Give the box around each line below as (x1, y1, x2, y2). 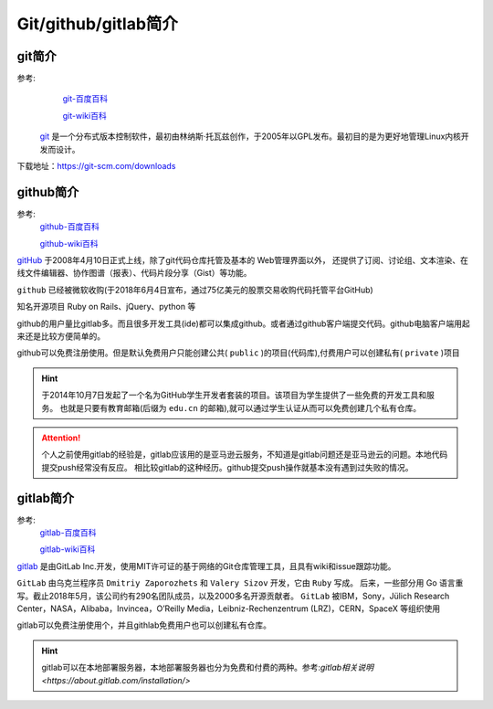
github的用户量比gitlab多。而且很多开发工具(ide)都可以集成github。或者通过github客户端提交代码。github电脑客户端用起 (16, 318, 470, 329)
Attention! (41, 432, 81, 443)
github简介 (16, 184, 79, 200)
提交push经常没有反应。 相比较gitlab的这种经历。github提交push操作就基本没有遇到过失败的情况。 (41, 461, 414, 472)
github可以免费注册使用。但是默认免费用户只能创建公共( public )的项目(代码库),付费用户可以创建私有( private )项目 (16, 347, 460, 358)
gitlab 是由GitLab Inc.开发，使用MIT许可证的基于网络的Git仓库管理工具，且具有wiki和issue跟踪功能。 (16, 560, 396, 571)
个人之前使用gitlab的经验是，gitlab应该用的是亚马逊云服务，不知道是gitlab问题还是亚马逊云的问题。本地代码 (41, 449, 448, 460)
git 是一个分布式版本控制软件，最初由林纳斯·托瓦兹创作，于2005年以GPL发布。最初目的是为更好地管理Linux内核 (39, 131, 461, 142)
